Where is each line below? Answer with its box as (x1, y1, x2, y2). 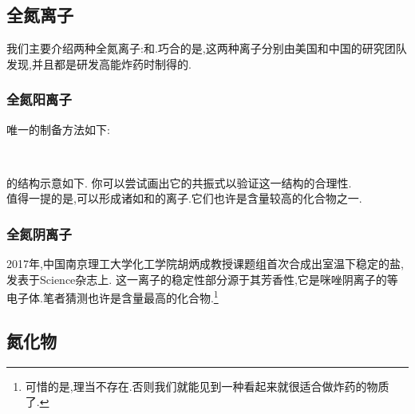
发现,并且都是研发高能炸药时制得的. (6, 55, 192, 72)
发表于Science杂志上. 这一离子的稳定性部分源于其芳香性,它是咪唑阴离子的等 (6, 270, 398, 287)
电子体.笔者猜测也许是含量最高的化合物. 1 (6, 287, 219, 306)
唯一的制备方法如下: (6, 120, 110, 137)
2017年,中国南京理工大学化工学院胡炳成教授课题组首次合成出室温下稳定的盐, (6, 255, 404, 272)
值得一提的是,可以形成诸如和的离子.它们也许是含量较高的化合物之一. (6, 190, 362, 207)
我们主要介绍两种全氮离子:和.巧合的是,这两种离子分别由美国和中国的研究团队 (6, 40, 407, 57)
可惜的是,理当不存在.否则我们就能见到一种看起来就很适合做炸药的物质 (25, 377, 389, 394)
